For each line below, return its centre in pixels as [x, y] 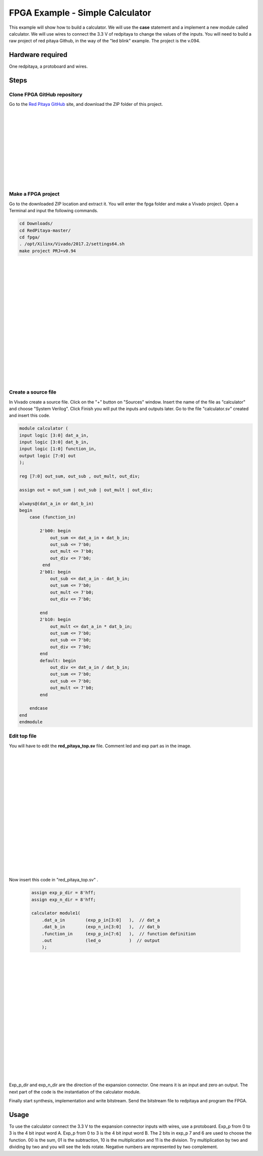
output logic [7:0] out [48, 456]
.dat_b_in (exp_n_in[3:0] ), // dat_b [101, 927]
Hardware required [38, 55]
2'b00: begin [55, 531]
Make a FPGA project [34, 194]
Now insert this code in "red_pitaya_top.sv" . [54, 880]
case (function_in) [53, 517]
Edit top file [23, 736]
